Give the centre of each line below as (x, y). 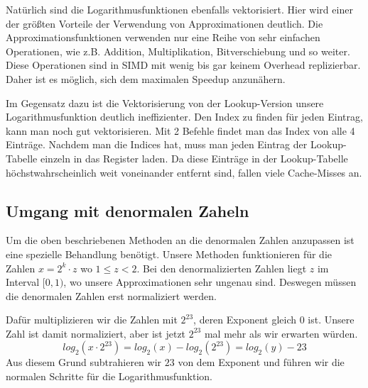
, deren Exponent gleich (245, 320)
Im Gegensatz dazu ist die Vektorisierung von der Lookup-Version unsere (165, 102)
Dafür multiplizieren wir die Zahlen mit (92, 320)
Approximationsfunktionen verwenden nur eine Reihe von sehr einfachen (163, 37)
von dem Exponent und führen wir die (261, 362)
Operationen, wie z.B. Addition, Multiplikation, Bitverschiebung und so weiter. (178, 51)
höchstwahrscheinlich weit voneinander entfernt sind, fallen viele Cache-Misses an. (184, 172)
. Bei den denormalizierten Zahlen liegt (222, 268)
